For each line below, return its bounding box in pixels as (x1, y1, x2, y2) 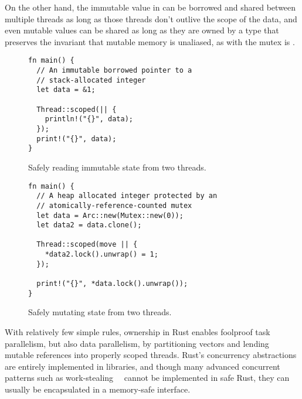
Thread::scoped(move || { (36, 240, 138, 249)
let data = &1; (36, 86, 96, 94)
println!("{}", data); (45, 115, 133, 124)
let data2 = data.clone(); (36, 221, 142, 230)
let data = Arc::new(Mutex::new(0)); (36, 211, 184, 220)
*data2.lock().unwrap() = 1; (45, 250, 158, 259)
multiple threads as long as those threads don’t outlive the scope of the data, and (5, 12, 297, 25)
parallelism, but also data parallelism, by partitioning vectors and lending (5, 337, 269, 349)
